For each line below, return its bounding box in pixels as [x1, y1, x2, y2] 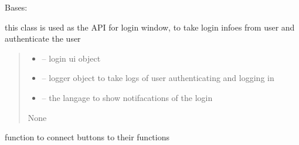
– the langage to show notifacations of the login [42, 91, 213, 103]
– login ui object [42, 52, 101, 64]
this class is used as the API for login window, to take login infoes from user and [5, 21, 295, 33]
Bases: [5, 1, 28, 13]
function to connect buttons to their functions [5, 131, 170, 143]
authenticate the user [5, 32, 81, 45]
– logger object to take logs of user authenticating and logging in [42, 72, 274, 84]
